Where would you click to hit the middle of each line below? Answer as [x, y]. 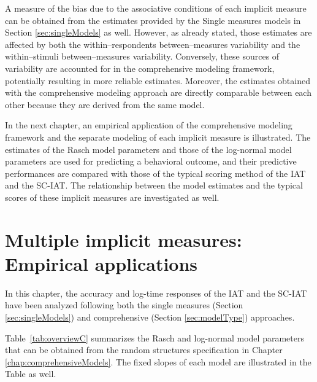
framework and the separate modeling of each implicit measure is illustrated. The [158, 137]
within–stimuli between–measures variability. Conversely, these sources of [142, 56]
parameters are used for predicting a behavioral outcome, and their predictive [151, 161]
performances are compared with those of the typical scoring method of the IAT [155, 173]
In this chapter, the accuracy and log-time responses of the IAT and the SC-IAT [156, 293]
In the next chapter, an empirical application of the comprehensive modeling [149, 125]
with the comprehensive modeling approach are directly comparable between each [158, 92]
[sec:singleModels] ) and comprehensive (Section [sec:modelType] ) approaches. [150, 317]
